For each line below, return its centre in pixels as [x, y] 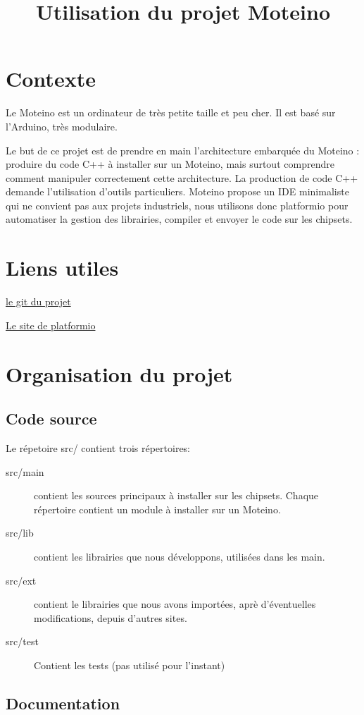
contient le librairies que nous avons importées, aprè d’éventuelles [175, 604]
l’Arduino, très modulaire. [62, 126]
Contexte [51, 79]
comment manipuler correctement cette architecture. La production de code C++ [182, 177]
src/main [25, 471]
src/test [22, 641]
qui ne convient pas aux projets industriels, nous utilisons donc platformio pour [177, 205]
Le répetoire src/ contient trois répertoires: [98, 447]
